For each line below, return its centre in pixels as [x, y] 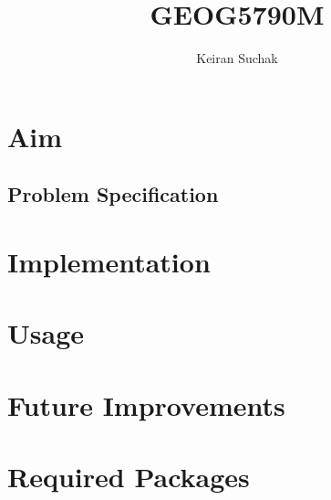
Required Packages [129, 476]
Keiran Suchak [237, 58]
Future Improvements [146, 404]
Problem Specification [113, 194]
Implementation [109, 261]
